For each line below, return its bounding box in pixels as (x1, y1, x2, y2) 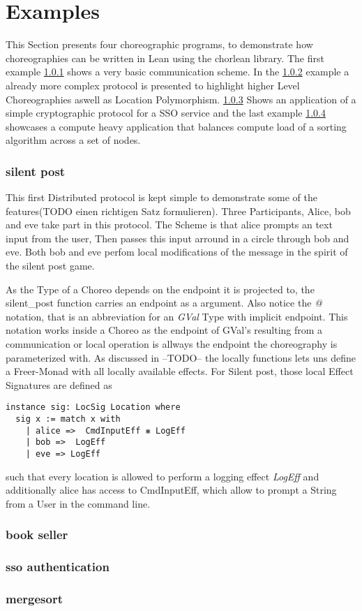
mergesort (6, 590, 63, 608)
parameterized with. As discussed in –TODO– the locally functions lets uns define (6, 350, 356, 365)
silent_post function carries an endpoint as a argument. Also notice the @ (6, 295, 322, 310)
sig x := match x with (15, 414, 121, 425)
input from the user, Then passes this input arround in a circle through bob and (6, 230, 349, 245)
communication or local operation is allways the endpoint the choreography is (6, 337, 338, 351)
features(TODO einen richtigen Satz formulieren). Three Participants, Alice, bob (6, 203, 351, 218)
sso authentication (6, 558, 110, 575)
